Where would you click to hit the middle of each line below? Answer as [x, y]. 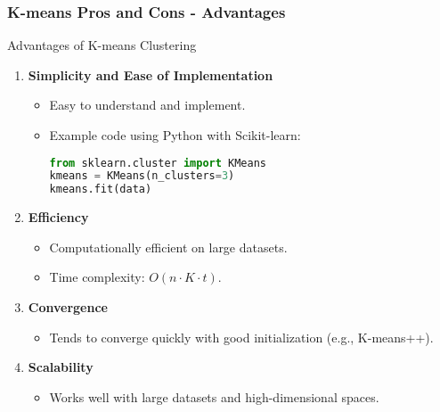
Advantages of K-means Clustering [102, 45]
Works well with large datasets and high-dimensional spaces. [214, 396]
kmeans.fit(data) [101, 190]
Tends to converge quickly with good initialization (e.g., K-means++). [241, 337]
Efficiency [58, 217]
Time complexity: [97, 277]
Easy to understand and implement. [147, 105]
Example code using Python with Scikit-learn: [175, 135]
